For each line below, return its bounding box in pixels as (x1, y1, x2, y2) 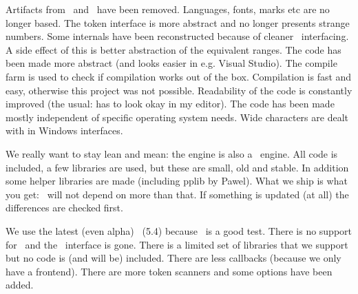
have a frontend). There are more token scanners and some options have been (6, 264, 333, 278)
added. (6, 277, 34, 292)
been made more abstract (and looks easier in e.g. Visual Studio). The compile (6, 56, 337, 70)
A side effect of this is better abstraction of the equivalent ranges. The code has (6, 42, 341, 56)
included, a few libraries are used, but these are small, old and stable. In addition (6, 160, 349, 174)
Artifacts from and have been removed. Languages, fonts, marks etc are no (6, 2, 330, 16)
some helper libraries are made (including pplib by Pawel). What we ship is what (6, 174, 348, 188)
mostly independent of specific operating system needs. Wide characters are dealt (6, 109, 348, 124)
